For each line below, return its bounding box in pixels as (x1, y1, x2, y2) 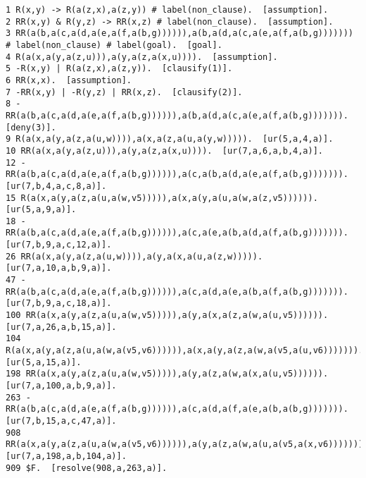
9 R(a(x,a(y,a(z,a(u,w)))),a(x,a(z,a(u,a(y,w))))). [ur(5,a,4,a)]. (6, 134, 334, 145)
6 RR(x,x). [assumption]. (6, 75, 132, 85)
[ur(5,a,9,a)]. (6, 204, 77, 215)
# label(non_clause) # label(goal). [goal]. (6, 39, 222, 50)
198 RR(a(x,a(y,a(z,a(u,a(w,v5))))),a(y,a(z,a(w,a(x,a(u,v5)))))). (6, 369, 329, 379)
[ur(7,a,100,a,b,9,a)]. (6, 381, 117, 391)
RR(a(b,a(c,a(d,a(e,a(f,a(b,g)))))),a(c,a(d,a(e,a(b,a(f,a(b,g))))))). (6, 286, 348, 297)
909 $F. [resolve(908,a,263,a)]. (6, 462, 168, 473)
